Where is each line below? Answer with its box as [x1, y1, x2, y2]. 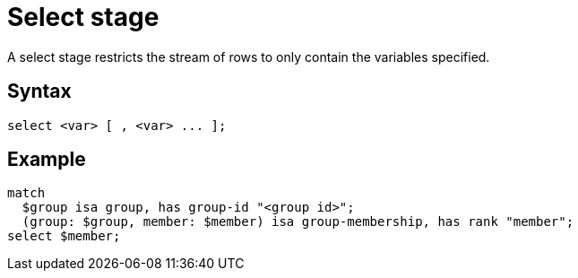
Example [7, 148, 86, 171]
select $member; [7, 229, 121, 244]
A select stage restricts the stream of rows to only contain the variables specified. [7, 48, 490, 65]
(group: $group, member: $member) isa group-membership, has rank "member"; [22, 214, 574, 230]
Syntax [7, 80, 72, 103]
